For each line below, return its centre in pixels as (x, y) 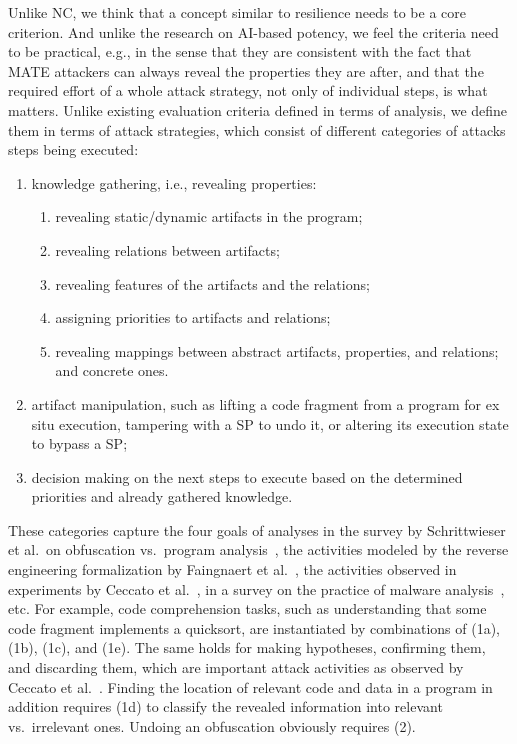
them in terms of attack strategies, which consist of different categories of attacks (257, 129)
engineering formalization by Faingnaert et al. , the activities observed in (232, 569)
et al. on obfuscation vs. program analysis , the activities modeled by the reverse (258, 549)
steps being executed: (73, 149)
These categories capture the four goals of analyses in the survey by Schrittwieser (257, 529)
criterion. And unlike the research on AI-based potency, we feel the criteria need (253, 31)
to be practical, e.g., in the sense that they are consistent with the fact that (240, 51)
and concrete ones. (112, 370)
